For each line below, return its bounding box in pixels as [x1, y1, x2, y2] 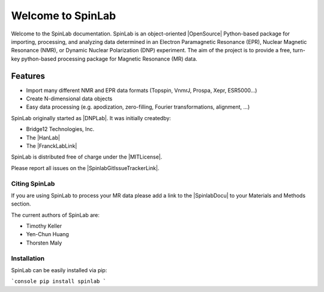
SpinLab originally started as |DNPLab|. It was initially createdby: [11, 114, 171, 121]
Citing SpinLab [11, 179, 55, 187]
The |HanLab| [26, 134, 60, 141]
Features [11, 71, 45, 81]
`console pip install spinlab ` [11, 278, 106, 285]
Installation [11, 254, 45, 263]
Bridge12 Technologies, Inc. [26, 126, 95, 133]
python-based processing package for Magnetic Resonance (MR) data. [21, 55, 197, 62]
